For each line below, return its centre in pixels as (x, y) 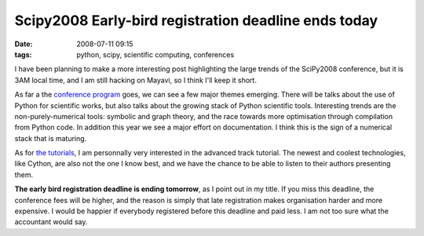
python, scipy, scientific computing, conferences (155, 54)
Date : (24, 44)
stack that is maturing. (51, 138)
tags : (23, 54)
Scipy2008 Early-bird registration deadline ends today (196, 20)
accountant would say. (51, 222)
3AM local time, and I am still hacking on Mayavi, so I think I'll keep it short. (135, 80)
